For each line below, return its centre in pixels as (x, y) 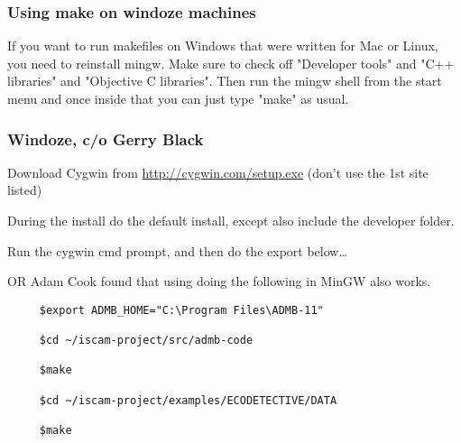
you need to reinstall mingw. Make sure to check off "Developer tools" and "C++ (231, 63)
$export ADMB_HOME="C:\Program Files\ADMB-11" (181, 310)
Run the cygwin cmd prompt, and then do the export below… (177, 250)
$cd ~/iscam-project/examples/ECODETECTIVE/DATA (188, 400)
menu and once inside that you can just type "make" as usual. (178, 98)
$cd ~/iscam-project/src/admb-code (146, 341)
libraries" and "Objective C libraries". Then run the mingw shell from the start (225, 81)
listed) (25, 190)
